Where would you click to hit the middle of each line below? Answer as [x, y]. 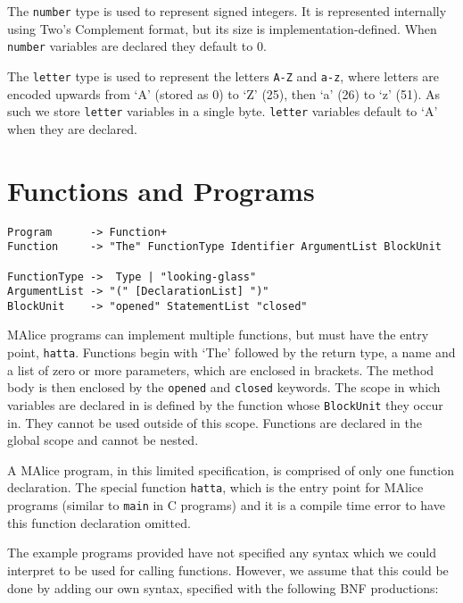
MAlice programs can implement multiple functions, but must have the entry [218, 335]
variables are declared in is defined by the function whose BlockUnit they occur [225, 404]
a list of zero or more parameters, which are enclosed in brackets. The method [221, 369]
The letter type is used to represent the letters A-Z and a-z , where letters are [223, 75]
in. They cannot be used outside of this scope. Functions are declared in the [215, 422]
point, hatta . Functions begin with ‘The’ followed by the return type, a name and [231, 352]
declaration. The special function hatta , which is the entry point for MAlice [215, 487]
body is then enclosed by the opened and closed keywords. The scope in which [224, 387]
